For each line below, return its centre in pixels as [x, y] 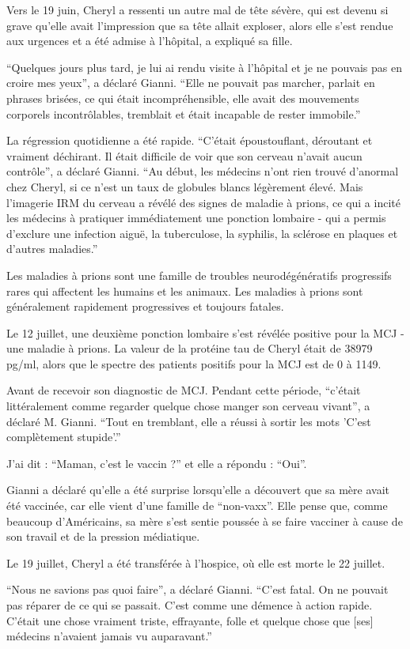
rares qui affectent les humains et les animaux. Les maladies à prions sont [185, 291]
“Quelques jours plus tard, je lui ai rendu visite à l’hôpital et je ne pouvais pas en [204, 67]
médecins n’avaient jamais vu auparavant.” [109, 636]
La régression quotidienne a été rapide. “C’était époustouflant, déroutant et [190, 140]
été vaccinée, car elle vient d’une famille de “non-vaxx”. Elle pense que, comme [197, 506]
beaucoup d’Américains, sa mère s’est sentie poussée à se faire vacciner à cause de [205, 521]
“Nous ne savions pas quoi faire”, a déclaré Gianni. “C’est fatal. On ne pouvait [197, 589]
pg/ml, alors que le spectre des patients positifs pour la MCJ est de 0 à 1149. [194, 363]
